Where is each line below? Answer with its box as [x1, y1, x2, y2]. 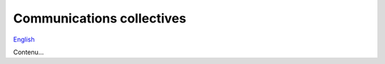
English [13, 35, 35, 44]
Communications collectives [13, 11, 187, 26]
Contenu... [13, 48, 44, 56]
